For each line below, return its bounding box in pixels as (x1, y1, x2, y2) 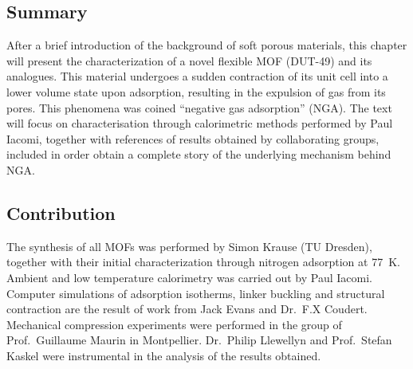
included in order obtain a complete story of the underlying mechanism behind (6, 146, 391, 163)
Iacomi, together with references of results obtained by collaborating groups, (6, 130, 380, 147)
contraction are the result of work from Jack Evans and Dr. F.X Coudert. (6, 300, 368, 317)
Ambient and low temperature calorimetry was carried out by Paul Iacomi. (6, 269, 372, 285)
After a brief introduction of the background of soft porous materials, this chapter (6, 37, 407, 53)
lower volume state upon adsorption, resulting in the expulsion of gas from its (6, 83, 386, 100)
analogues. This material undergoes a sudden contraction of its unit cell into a (6, 68, 388, 84)
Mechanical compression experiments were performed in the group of (6, 316, 342, 332)
